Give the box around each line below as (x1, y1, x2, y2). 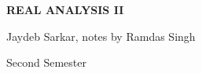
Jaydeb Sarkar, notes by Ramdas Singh (6, 27, 196, 44)
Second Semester (6, 54, 86, 71)
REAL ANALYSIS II (6, 2, 124, 17)
